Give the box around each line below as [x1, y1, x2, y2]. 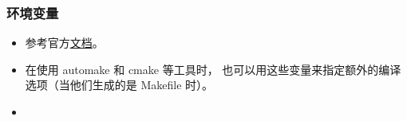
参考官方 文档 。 [25, 34, 104, 51]
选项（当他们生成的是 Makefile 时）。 [25, 76, 214, 93]
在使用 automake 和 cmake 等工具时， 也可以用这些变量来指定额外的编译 [25, 60, 401, 77]
